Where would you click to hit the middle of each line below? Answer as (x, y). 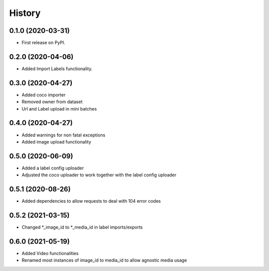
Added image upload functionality (57, 141)
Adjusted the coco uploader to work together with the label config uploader (99, 175)
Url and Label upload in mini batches (59, 109)
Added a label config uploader (53, 168)
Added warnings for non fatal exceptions (64, 135)
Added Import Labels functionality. (57, 68)
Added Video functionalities (50, 253)
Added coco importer (44, 95)
